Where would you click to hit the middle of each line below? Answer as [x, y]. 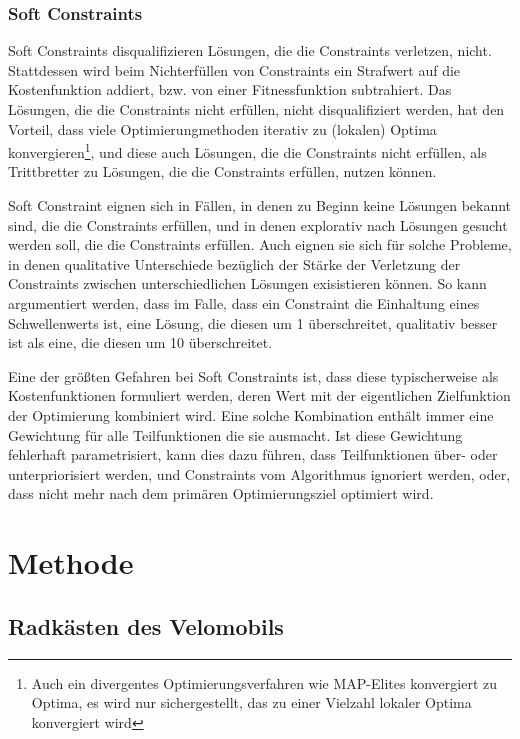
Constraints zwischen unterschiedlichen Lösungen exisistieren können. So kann [247, 283]
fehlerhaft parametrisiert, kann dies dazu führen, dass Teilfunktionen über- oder [253, 454]
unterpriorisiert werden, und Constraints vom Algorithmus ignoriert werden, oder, [259, 473]
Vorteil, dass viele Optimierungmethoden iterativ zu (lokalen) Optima [222, 128]
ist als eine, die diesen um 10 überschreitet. [140, 342]
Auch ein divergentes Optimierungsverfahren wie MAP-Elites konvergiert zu [264, 682]
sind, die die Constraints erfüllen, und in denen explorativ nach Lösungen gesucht [258, 224]
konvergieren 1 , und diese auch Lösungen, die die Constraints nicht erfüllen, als [247, 150]
